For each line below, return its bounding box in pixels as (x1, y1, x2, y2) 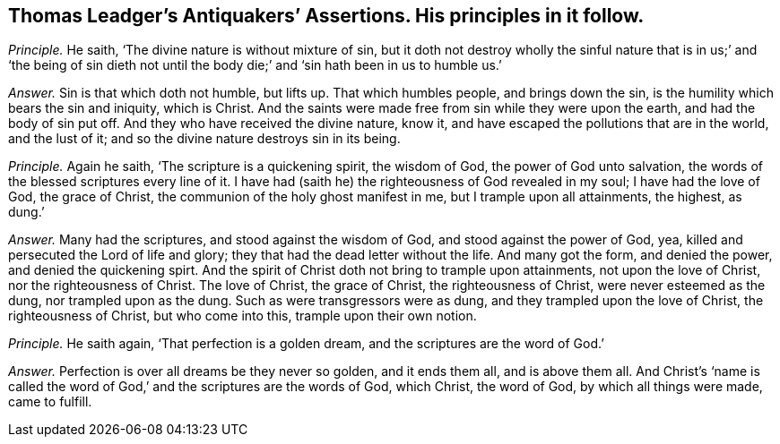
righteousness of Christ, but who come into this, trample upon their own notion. (8, 308, 477, 324)
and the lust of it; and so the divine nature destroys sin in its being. (8, 131, 401, 147)
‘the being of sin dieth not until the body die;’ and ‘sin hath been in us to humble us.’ (8, 57, 502, 73)
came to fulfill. (8, 394, 92, 410)
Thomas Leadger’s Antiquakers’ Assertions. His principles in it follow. (8, 4, 645, 27)
